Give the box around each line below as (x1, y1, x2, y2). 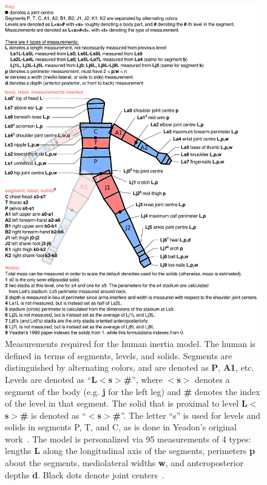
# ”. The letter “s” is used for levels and (112, 408, 261, 421)
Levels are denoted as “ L (5, 373, 97, 385)
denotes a (195, 373, 230, 385)
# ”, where (123, 373, 163, 385)
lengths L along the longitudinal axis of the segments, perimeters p (5, 444, 255, 457)
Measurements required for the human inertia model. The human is (5, 337, 256, 350)
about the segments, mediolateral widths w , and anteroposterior (5, 456, 244, 469)
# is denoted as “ (20, 408, 86, 421)
